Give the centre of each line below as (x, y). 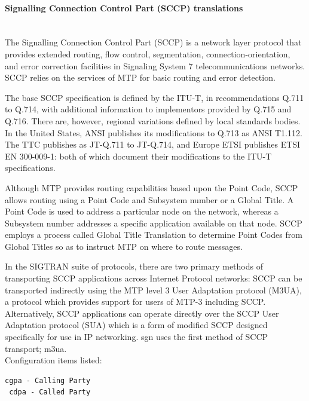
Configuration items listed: (53, 360)
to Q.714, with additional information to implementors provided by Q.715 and (148, 109)
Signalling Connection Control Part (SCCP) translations (124, 7)
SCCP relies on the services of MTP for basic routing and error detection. (140, 77)
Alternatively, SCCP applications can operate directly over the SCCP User (142, 313)
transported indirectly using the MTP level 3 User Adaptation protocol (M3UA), (153, 290)
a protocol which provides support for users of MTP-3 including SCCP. (135, 301)
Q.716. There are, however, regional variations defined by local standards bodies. (153, 120)
